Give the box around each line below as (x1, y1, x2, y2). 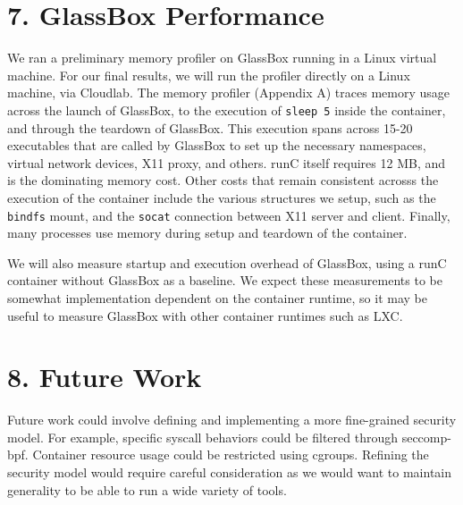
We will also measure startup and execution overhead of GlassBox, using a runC (7, 253, 447, 272)
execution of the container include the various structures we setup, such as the (7, 188, 436, 206)
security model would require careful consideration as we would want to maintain (7, 463, 452, 482)
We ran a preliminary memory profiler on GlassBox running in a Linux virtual (7, 48, 437, 67)
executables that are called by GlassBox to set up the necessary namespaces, (7, 136, 426, 155)
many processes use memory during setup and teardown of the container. (7, 223, 408, 242)
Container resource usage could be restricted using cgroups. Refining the (32, 445, 429, 464)
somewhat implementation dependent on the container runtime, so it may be (7, 288, 427, 307)
